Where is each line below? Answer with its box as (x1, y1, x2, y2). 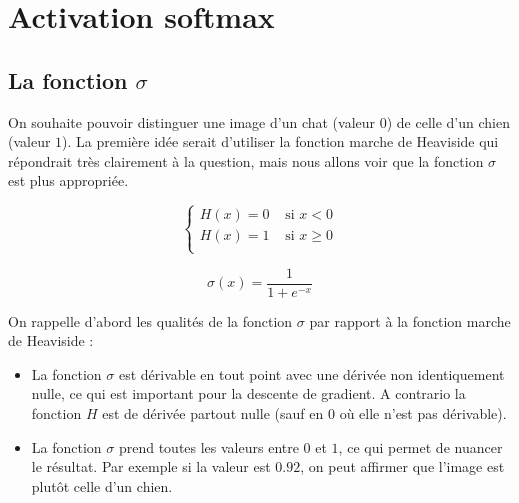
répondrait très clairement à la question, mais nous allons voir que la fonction (8, 150, 484, 171)
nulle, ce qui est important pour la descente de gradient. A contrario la (31, 383, 466, 404)
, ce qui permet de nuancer (338, 436, 503, 457)
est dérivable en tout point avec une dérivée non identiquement (118, 363, 505, 384)
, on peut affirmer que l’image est (300, 456, 505, 477)
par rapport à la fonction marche (309, 310, 511, 331)
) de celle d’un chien (386, 111, 510, 132)
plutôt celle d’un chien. (31, 475, 173, 496)
